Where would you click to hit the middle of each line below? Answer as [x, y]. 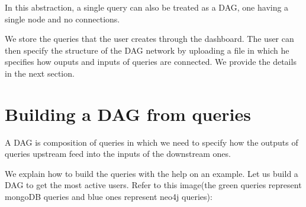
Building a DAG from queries [128, 114]
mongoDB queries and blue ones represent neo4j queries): [109, 197]
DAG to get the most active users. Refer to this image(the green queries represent [153, 185]
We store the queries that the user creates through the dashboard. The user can [149, 39]
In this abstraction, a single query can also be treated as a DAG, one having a [147, 7]
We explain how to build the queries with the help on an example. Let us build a [152, 173]
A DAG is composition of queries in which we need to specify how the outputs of [152, 142]
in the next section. [40, 73]
